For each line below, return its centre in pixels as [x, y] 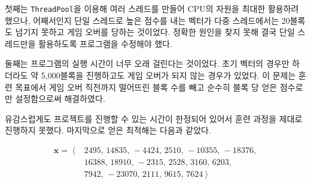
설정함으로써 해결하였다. [60, 99]
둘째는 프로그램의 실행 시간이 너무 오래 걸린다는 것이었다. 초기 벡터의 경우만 [147, 63]
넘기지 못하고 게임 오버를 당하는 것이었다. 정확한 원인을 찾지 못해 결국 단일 [155, 32]
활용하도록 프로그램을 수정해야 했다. [106, 43]
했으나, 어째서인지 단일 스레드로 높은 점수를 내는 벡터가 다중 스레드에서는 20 [147, 20]
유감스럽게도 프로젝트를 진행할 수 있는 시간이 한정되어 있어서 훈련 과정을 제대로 [154, 118]
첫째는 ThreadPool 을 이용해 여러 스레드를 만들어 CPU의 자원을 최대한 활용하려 [152, 8]
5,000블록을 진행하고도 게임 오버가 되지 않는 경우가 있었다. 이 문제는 [168, 75]
